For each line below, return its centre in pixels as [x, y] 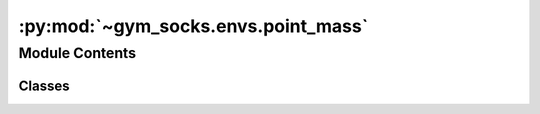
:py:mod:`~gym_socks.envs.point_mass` [193, 26]
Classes [44, 85]
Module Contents [77, 53]
